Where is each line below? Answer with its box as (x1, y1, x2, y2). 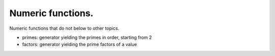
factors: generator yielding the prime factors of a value (22, 41, 137, 47)
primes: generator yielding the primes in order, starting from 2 (22, 34, 152, 40)
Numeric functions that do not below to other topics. (9, 25, 120, 31)
